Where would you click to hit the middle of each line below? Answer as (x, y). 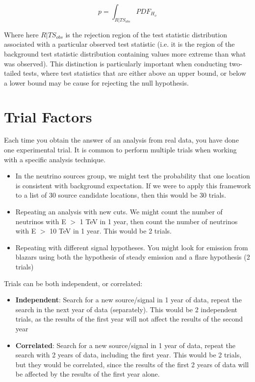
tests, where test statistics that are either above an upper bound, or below (134, 73)
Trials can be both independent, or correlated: (73, 283)
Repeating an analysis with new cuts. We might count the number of (119, 212)
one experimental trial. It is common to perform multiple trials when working (120, 150)
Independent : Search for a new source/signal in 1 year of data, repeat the (128, 300)
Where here (21, 34)
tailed (13, 73)
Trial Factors (48, 116)
